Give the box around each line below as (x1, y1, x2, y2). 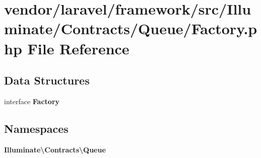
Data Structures (4, 72, 90, 88)
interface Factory (4, 96, 60, 106)
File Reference (27, 38, 129, 58)
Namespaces (4, 120, 69, 136)
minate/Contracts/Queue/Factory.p (4, 18, 257, 39)
